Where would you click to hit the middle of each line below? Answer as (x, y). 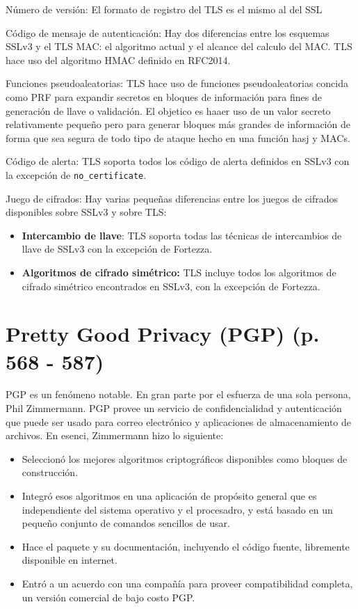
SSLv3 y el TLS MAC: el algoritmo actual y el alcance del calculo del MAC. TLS (179, 46)
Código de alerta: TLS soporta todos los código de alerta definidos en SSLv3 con (178, 161)
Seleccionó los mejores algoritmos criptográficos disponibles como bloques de (185, 458)
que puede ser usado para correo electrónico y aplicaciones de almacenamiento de (178, 421)
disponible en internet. (70, 560)
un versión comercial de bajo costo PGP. (108, 597)
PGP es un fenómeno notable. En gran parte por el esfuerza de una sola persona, (178, 394)
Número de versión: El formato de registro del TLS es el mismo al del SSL (164, 9)
